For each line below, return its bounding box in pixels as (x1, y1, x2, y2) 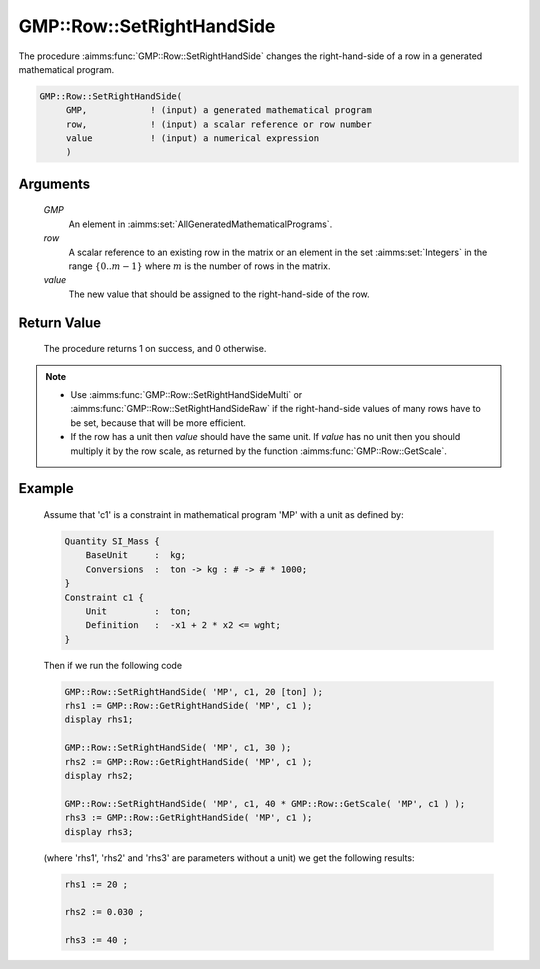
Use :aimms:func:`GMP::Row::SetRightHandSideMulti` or (70, 389, 303, 401)
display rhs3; (64, 826, 134, 837)
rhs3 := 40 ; (64, 935, 129, 946)
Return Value (18, 314, 102, 331)
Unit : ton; (85, 605, 192, 617)
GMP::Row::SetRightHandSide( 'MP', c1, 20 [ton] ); (64, 686, 324, 697)
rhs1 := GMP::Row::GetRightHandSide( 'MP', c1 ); (64, 700, 313, 712)
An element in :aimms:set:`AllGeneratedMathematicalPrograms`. (68, 218, 333, 230)
